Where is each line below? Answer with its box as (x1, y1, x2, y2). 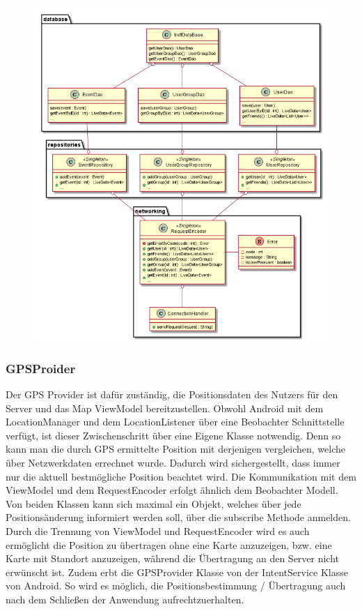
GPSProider (6, 359, 76, 377)
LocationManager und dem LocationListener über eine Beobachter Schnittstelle (6, 414, 345, 429)
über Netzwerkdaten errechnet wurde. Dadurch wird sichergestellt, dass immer (6, 455, 340, 469)
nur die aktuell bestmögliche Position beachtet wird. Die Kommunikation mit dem (6, 469, 356, 483)
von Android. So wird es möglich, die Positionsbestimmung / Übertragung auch (6, 578, 346, 593)
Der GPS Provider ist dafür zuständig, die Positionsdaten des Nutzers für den (6, 386, 338, 401)
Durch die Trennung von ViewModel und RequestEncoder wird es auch (6, 523, 310, 538)
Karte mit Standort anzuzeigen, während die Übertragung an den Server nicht (6, 551, 340, 566)
